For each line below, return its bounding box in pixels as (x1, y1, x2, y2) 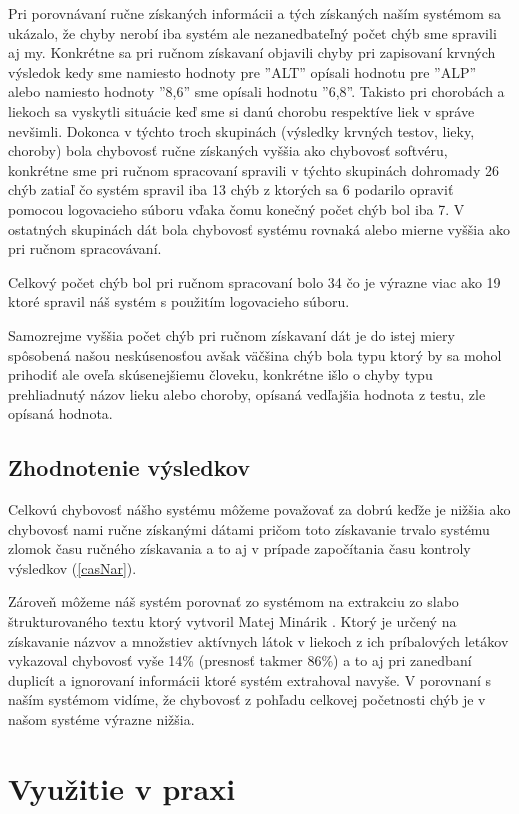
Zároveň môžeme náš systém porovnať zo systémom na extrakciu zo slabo (8, 591, 459, 612)
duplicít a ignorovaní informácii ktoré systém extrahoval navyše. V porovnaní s (8, 669, 492, 690)
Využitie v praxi (8, 767, 236, 808)
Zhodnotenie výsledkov (8, 452, 250, 483)
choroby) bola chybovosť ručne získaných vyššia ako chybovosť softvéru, (8, 140, 448, 161)
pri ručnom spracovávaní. (8, 238, 162, 259)
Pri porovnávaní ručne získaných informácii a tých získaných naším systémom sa (8, 3, 502, 23)
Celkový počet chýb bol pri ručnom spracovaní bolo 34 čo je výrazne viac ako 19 (8, 271, 501, 292)
